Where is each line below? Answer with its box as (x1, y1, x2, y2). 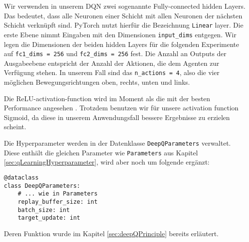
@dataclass (4, 174, 39, 181)
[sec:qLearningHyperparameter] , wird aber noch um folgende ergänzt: (4, 157, 210, 167)
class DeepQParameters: (4, 182, 80, 189)
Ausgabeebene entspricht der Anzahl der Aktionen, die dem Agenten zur (4, 58, 219, 68)
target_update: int (17, 214, 80, 222)
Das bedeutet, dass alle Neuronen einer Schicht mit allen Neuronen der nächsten (4, 10, 243, 20)
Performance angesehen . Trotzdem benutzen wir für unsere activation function (4, 103, 239, 113)
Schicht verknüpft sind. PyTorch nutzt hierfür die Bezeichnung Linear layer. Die (4, 20, 244, 30)
